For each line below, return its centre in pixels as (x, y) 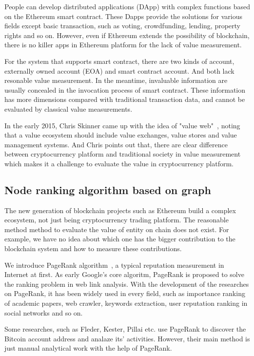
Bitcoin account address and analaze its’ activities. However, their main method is (127, 338)
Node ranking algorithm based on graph (108, 189)
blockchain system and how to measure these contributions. (93, 248)
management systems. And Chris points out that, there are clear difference (116, 144)
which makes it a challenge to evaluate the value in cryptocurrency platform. (119, 163)
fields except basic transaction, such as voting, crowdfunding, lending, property (122, 26)
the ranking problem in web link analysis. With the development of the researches (127, 284)
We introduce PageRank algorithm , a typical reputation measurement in (114, 265)
